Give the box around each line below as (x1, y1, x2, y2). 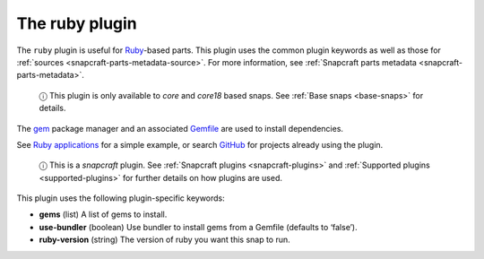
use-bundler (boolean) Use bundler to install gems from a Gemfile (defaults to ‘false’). (39, 221, 358, 232)
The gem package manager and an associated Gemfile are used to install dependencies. (16, 123, 344, 134)
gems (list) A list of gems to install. (39, 209, 168, 220)
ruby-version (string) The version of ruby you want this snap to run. (39, 234, 290, 246)
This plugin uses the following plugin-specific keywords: (16, 193, 226, 203)
